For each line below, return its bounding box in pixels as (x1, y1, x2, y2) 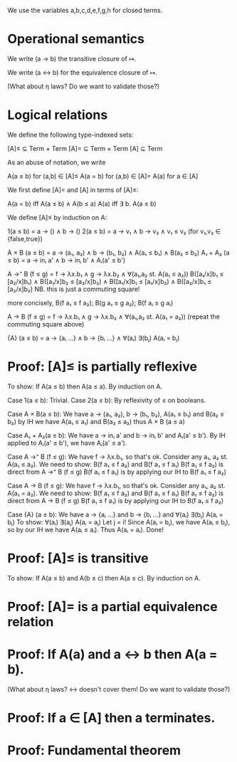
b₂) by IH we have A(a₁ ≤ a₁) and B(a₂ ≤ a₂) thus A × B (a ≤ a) (7, 417, 185, 425)
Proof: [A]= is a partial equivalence (7, 598, 218, 615)
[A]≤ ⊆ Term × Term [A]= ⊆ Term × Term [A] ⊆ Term (7, 144, 163, 152)
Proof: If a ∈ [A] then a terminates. (7, 710, 216, 726)
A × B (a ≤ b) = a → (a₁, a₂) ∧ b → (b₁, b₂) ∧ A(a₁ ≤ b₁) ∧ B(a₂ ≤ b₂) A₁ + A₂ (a (7, 248, 230, 257)
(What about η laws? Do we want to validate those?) (7, 82, 160, 90)
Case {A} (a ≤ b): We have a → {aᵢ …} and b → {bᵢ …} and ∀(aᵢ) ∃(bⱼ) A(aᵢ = (7, 510, 223, 519)
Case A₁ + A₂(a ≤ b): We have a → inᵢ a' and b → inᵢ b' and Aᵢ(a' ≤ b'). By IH (7, 430, 226, 440)
